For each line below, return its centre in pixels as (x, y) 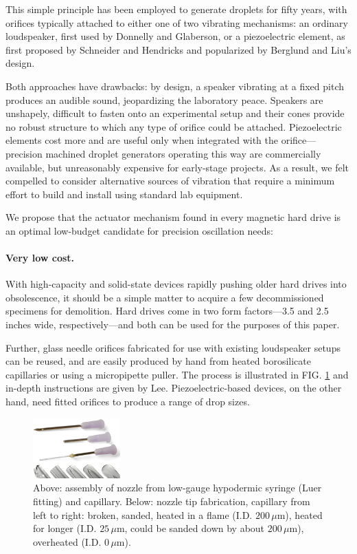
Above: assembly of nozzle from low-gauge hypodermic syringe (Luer (177, 488)
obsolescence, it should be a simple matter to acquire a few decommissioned (165, 297)
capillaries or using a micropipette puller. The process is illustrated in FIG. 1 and (177, 374)
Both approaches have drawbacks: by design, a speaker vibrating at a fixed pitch (175, 86)
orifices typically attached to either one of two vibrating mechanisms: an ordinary (177, 22)
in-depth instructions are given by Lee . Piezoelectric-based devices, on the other (174, 388)
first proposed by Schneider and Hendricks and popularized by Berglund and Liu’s (178, 49)
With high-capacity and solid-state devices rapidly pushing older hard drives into (176, 284)
